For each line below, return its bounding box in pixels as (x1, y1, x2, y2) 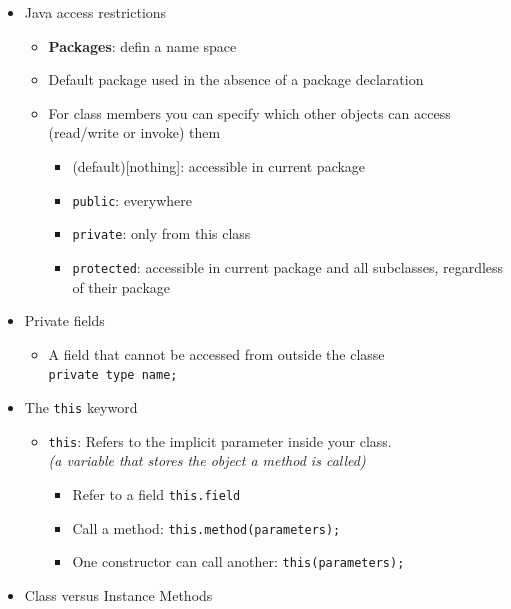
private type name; (48, 368, 178, 383)
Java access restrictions (24, 2, 167, 22)
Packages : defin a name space (48, 35, 237, 56)
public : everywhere (72, 189, 193, 210)
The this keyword (24, 396, 138, 417)
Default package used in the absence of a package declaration (48, 69, 424, 90)
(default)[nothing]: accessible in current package (72, 155, 366, 176)
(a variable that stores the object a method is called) (48, 450, 366, 471)
